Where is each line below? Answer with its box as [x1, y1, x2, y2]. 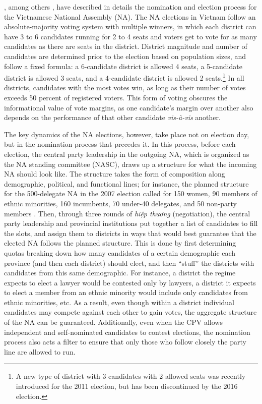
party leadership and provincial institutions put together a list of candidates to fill [4, 218, 258, 228]
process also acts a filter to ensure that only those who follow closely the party [4, 336, 246, 347]
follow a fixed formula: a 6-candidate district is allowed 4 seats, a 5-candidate [4, 61, 242, 71]
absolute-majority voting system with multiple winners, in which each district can [4, 21, 256, 32]
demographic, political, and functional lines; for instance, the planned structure [4, 178, 249, 189]
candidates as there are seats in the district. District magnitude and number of [4, 41, 247, 51]
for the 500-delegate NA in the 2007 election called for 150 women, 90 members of [4, 188, 257, 199]
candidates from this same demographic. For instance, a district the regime [4, 267, 236, 278]
